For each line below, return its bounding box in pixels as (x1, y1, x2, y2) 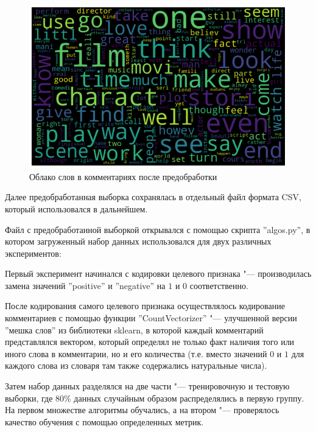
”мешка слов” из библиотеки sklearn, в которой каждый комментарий (5, 323, 264, 336)
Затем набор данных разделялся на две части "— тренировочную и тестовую (5, 380, 290, 392)
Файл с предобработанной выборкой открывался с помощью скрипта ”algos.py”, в (5, 223, 311, 235)
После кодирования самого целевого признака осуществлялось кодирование (5, 299, 285, 312)
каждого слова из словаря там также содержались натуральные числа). (5, 359, 267, 372)
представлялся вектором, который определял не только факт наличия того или (5, 335, 295, 348)
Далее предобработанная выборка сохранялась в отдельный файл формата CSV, (5, 190, 301, 203)
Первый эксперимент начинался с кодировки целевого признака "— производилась (5, 267, 312, 280)
